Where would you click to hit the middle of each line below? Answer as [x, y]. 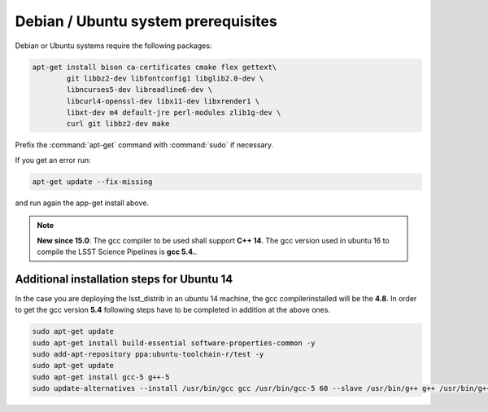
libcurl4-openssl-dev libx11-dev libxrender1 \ [163, 101]
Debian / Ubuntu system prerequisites [146, 21]
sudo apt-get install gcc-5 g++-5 [101, 377]
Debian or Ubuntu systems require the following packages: [113, 46]
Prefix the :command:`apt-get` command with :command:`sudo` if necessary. [144, 145]
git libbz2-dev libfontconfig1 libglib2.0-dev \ [165, 78]
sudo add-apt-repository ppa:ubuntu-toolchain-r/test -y [148, 355]
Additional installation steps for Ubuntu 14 [124, 279]
